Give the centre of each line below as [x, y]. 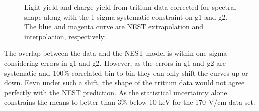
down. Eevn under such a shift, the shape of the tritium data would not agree [124, 83]
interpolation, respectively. [65, 36]
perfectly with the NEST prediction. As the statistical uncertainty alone [116, 92]
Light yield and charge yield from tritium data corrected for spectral [130, 7]
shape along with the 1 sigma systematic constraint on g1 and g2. [126, 16]
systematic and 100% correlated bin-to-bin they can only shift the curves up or [126, 73]
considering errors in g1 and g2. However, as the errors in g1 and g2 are [115, 63]
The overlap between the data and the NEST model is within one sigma [116, 53]
